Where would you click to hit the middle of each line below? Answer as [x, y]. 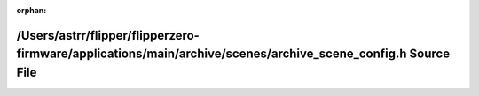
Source [430, 54]
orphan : [31, 10]
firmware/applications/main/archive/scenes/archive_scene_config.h [212, 54]
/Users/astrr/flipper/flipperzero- [108, 35]
